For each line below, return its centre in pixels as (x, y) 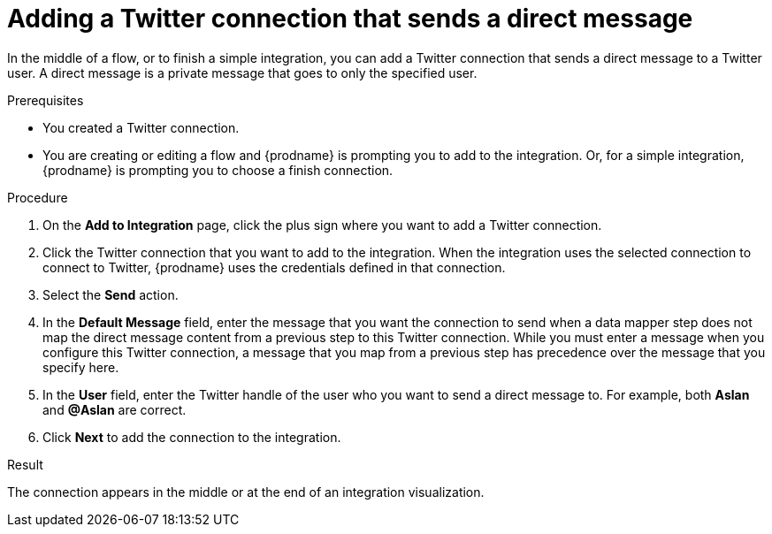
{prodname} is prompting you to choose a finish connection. (218, 170)
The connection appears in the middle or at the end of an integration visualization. (246, 492)
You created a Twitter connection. (141, 127)
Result (25, 464)
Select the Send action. (111, 294)
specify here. (81, 367)
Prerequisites (46, 100)
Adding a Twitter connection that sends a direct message (350, 19)
